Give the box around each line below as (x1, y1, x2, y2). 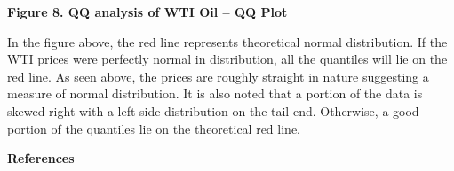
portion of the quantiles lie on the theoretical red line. (7, 119, 300, 137)
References (7, 149, 75, 167)
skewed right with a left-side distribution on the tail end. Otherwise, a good (7, 101, 419, 120)
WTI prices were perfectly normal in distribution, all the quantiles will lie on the (7, 50, 448, 68)
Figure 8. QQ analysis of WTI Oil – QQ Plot (7, 3, 288, 20)
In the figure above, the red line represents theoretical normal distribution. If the (7, 32, 448, 51)
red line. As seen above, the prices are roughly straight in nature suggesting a (7, 66, 429, 85)
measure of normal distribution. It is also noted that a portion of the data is (7, 84, 423, 103)
